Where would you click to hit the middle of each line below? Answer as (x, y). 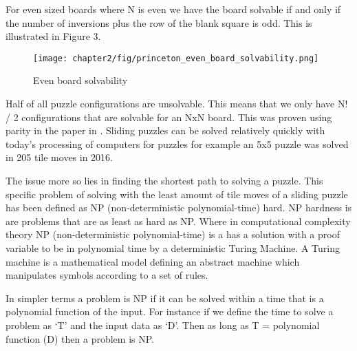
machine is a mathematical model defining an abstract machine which (153, 261)
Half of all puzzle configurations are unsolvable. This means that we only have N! (177, 104)
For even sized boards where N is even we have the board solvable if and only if (173, 9)
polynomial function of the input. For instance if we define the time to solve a (170, 311)
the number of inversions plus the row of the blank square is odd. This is (159, 22)
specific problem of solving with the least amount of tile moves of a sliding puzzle (177, 194)
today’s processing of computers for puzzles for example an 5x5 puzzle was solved (177, 143)
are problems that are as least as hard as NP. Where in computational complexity (178, 221)
